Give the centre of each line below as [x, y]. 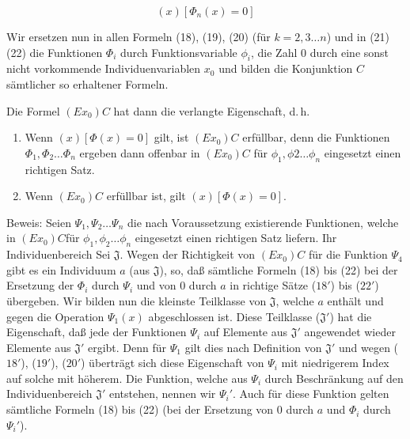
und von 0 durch [177, 285]
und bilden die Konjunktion [286, 68]
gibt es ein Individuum [61, 269]
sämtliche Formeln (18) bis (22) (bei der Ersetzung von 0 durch [160, 409]
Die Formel [33, 110]
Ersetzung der [40, 285]
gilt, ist [171, 137]
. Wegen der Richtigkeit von [188, 254]
